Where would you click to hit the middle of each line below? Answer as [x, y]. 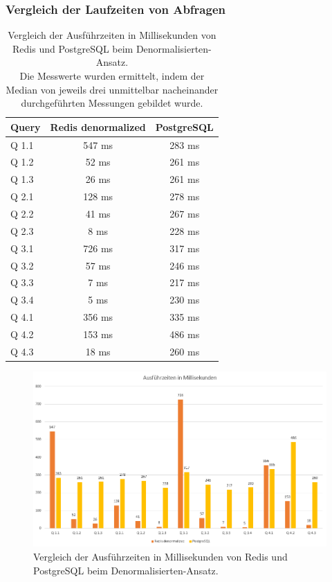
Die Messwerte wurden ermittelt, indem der [112, 76]
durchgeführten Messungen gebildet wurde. [112, 103]
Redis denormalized [98, 126]
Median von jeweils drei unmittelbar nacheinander [112, 89]
